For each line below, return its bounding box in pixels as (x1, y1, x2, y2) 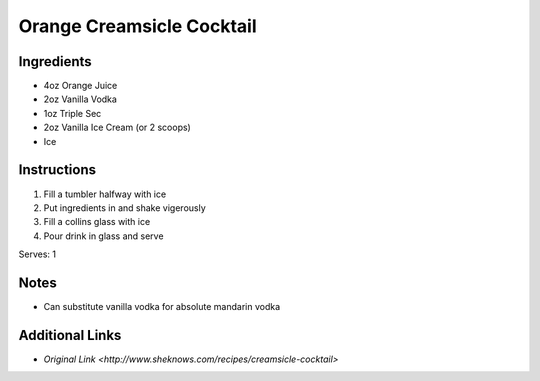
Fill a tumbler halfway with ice (43, 188, 167, 200)
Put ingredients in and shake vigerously (43, 201, 207, 214)
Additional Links (18, 326, 122, 344)
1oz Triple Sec (43, 107, 102, 119)
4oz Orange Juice (43, 80, 118, 92)
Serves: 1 (18, 248, 57, 260)
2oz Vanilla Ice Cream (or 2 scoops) (43, 121, 192, 134)
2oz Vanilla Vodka (43, 93, 117, 105)
